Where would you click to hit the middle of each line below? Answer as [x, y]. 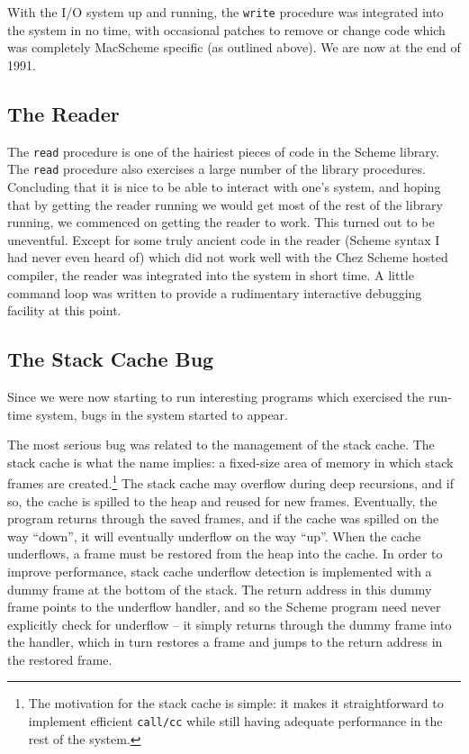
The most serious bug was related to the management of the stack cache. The [221, 445]
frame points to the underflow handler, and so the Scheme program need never [224, 607]
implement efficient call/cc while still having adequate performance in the [235, 721]
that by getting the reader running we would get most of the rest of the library [225, 204]
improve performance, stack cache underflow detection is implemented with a [220, 571]
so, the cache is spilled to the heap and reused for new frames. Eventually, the [222, 500]
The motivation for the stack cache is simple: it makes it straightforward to [236, 703]
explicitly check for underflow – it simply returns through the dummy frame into [230, 624]
